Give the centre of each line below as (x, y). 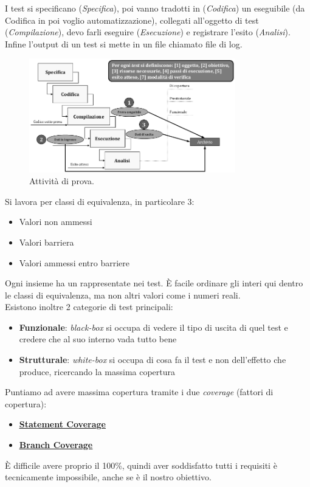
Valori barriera (46, 242)
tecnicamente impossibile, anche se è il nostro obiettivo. (108, 477)
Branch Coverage (56, 445)
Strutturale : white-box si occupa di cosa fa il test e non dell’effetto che (153, 360)
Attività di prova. (62, 181)
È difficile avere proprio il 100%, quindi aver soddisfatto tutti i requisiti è (141, 465)
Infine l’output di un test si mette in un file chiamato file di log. (124, 43)
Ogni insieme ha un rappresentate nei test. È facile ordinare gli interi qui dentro (154, 283)
